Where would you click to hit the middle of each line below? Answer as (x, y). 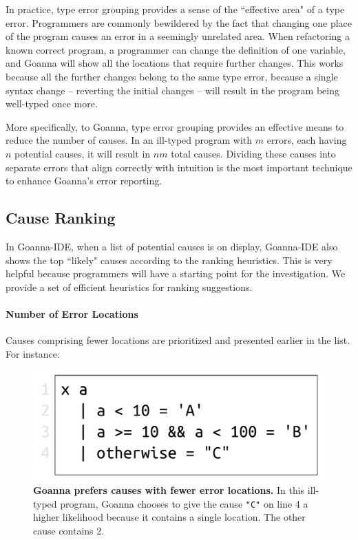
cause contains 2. (69, 530)
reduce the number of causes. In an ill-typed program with (129, 140)
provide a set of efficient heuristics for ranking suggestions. (129, 287)
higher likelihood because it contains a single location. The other (169, 517)
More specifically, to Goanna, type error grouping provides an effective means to (175, 126)
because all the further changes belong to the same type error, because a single (172, 76)
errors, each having (307, 140)
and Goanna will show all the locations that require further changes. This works (175, 63)
